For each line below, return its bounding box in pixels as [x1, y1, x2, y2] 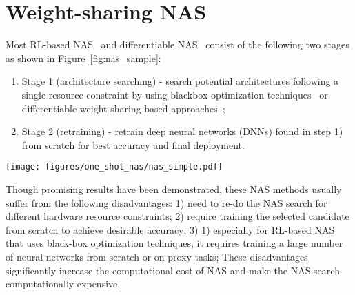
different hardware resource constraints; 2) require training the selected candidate [6, 209, 349, 223]
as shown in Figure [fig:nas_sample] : [6, 50, 161, 65]
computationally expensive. [6, 276, 121, 291]
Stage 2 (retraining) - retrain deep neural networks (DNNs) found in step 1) [21, 124, 343, 139]
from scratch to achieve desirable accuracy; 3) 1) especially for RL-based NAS [6, 222, 335, 236]
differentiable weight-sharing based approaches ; [21, 101, 225, 115]
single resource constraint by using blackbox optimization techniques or [21, 87, 328, 101]
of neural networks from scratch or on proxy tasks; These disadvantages [6, 249, 308, 263]
